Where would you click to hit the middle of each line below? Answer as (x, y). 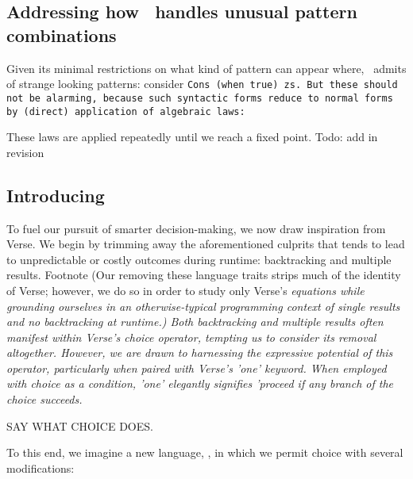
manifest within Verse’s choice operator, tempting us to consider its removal (191, 337)
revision (25, 152)
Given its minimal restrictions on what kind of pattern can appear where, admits (206, 68)
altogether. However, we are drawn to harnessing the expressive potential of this (200, 353)
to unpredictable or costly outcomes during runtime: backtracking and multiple (199, 259)
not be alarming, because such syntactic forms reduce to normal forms (200, 98)
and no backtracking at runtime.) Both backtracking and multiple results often (195, 322)
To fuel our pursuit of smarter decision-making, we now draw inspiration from (196, 228)
